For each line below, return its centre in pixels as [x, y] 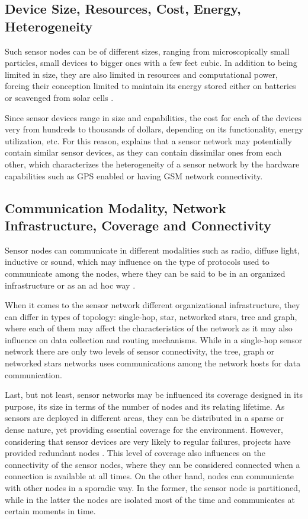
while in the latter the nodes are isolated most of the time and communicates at [150, 499]
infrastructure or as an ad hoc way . [70, 285]
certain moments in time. [50, 511]
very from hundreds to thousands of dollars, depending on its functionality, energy [154, 129]
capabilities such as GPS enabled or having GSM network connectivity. [134, 175]
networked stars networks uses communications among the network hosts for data [153, 363]
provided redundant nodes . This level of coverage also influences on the [135, 453]
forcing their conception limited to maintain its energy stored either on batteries [150, 86]
